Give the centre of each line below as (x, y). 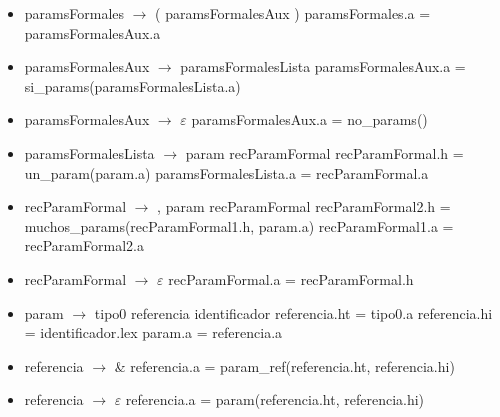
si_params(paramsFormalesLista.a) (132, 85)
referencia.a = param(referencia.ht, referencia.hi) (275, 399)
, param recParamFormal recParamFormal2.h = (304, 206)
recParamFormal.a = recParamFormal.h (291, 278)
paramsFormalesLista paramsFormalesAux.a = (323, 66)
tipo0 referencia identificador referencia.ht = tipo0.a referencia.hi (293, 312)
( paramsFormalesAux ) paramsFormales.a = (293, 13)
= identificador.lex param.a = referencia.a (153, 332)
